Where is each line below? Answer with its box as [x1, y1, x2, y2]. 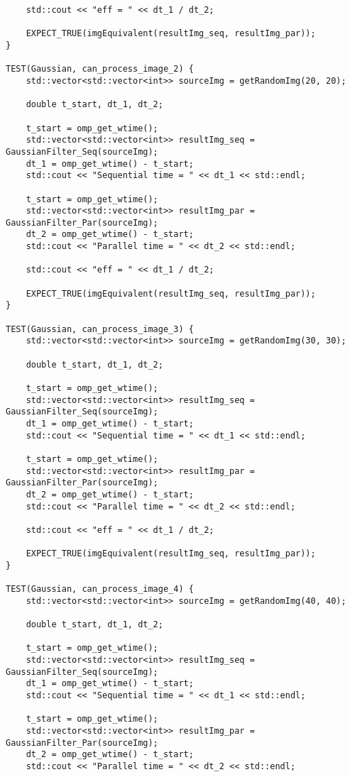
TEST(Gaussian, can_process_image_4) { [6, 584, 194, 595]
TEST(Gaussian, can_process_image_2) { [6, 64, 194, 75]
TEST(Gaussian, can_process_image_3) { [6, 324, 194, 334]
